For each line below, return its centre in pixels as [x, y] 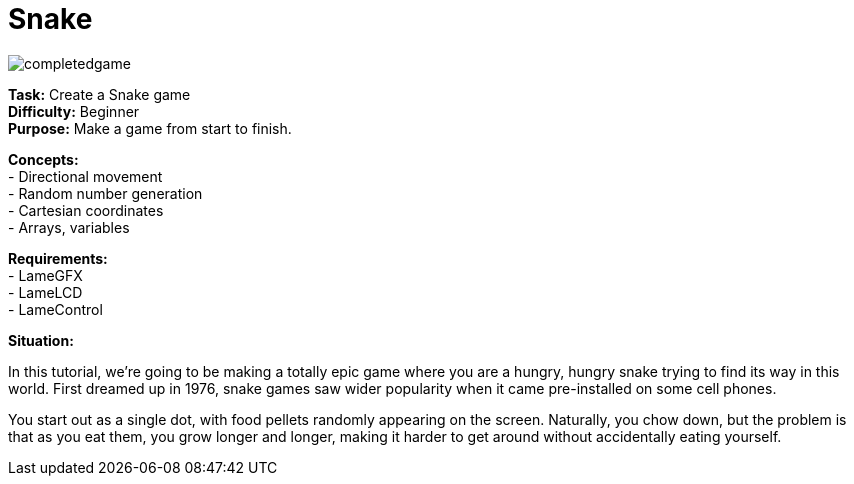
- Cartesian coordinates [86, 210]
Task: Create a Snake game [99, 94]
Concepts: [43, 159]
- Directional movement [85, 176]
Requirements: [58, 258]
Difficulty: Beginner [74, 111]
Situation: [41, 340]
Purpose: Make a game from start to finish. [150, 128]
